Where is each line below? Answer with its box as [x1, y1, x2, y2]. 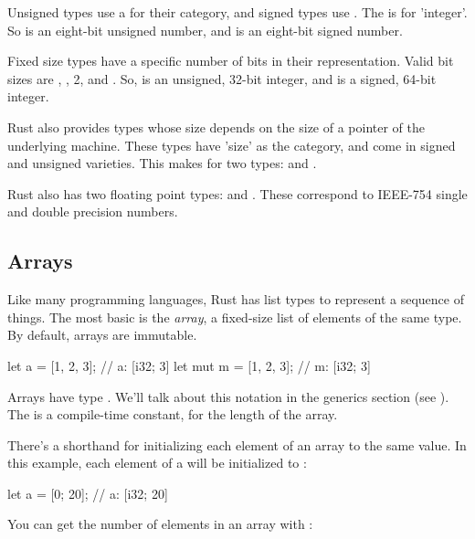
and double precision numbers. [7, 202, 178, 221]
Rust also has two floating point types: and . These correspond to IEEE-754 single [7, 184, 468, 203]
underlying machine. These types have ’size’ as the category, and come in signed [7, 135, 456, 154]
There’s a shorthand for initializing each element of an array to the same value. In [7, 435, 467, 454]
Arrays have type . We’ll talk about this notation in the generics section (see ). [7, 386, 449, 406]
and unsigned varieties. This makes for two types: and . [7, 153, 317, 173]
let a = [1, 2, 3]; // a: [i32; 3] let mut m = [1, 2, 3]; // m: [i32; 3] [7, 355, 371, 375]
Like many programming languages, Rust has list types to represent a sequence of [7, 290, 464, 309]
